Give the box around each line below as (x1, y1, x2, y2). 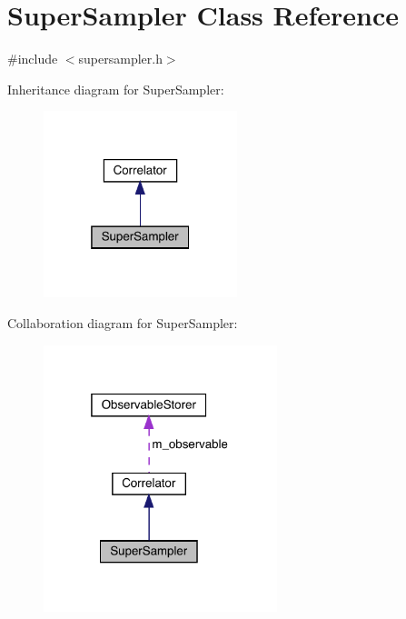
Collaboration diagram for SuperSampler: (7, 313, 238, 332)
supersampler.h (78, 49, 163, 68)
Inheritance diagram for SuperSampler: (7, 79, 224, 98)
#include (7, 49, 58, 68)
